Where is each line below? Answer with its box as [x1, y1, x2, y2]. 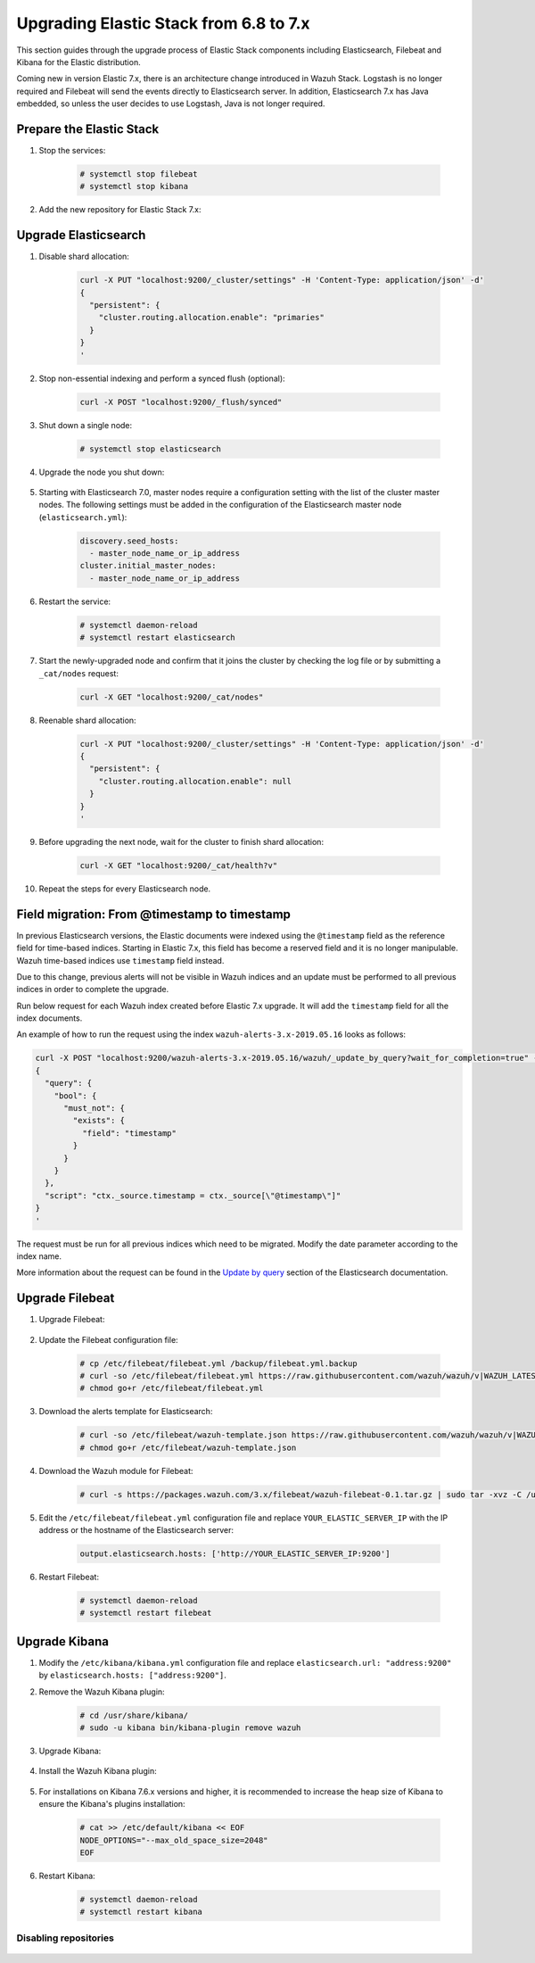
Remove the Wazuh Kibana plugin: [38, 1686, 165, 1697]
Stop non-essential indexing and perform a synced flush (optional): [38, 373, 285, 384]
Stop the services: [38, 145, 106, 156]
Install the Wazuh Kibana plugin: [38, 1766, 157, 1777]
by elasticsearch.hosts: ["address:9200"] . [38, 1669, 227, 1681]
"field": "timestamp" [81, 1128, 177, 1138]
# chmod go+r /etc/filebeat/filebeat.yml [79, 1383, 264, 1394]
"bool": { [53, 1090, 97, 1101]
